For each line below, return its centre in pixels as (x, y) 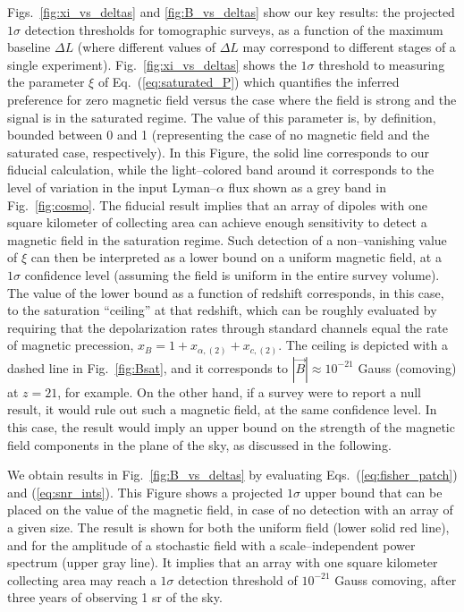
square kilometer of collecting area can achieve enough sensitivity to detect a (217, 222)
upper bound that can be (373, 492)
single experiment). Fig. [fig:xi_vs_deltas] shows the (152, 64)
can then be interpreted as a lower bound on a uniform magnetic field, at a (236, 257)
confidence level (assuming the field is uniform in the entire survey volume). (232, 274)
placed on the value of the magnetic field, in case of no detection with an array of (230, 510)
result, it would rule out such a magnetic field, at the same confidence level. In (222, 409)
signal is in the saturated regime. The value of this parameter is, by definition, (222, 117)
